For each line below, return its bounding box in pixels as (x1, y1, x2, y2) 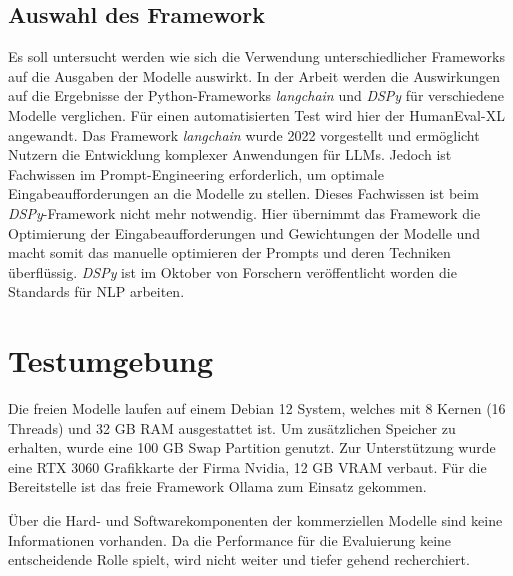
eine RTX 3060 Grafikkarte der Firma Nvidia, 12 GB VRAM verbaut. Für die (8, 456, 487, 477)
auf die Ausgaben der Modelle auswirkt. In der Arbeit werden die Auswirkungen (8, 65, 501, 86)
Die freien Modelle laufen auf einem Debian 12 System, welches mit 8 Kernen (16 (8, 398, 506, 419)
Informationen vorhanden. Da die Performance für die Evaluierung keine (8, 529, 452, 550)
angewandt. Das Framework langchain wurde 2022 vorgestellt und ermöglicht (8, 124, 480, 145)
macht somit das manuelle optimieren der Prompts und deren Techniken (8, 242, 451, 263)
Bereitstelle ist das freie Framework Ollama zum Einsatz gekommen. (8, 476, 427, 497)
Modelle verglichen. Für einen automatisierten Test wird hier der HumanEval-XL (8, 104, 505, 125)
